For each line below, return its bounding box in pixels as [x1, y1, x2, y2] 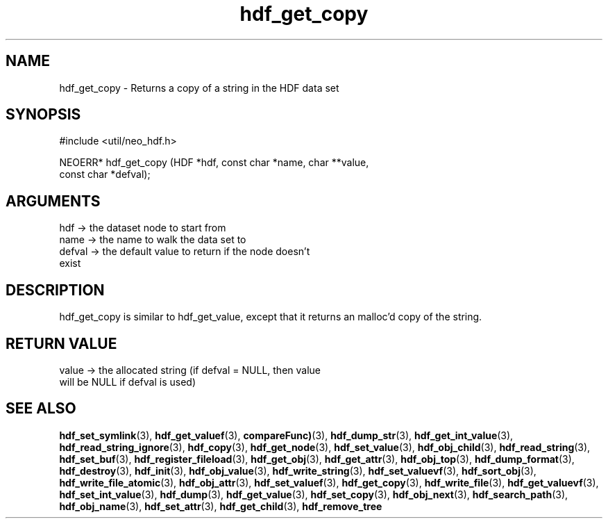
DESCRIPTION [6, 281, 105, 299]
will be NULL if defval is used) [59, 375, 196, 388]
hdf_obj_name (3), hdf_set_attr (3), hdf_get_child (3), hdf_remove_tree [59, 500, 382, 512]
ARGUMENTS [6, 192, 101, 210]
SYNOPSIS [6, 106, 81, 124]
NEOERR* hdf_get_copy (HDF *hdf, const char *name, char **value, [59, 156, 369, 169]
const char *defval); [59, 168, 151, 181]
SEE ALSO [6, 400, 76, 418]
